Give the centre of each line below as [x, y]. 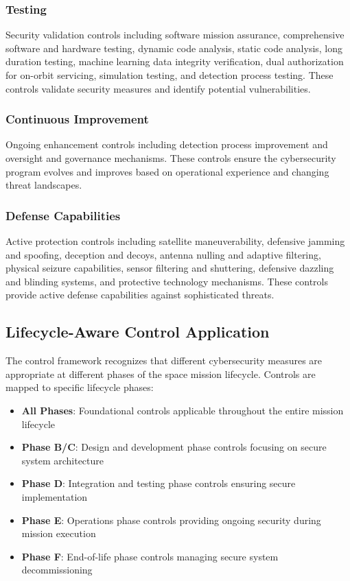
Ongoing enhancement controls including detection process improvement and [167, 144]
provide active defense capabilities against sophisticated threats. [140, 295]
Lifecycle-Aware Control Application [138, 332]
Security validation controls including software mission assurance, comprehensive [175, 35]
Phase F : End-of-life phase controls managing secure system [150, 556]
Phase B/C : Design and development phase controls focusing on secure [174, 447]
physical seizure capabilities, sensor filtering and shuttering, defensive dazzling [170, 268]
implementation [55, 496]
